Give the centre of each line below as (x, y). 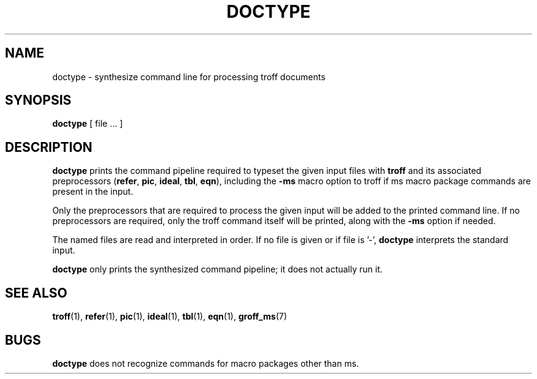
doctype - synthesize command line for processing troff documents (189, 77)
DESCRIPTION (49, 147)
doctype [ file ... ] (88, 124)
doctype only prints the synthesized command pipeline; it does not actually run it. (218, 269)
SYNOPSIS (38, 100)
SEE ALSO (36, 293)
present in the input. (93, 192)
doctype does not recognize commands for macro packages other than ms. (206, 363)
